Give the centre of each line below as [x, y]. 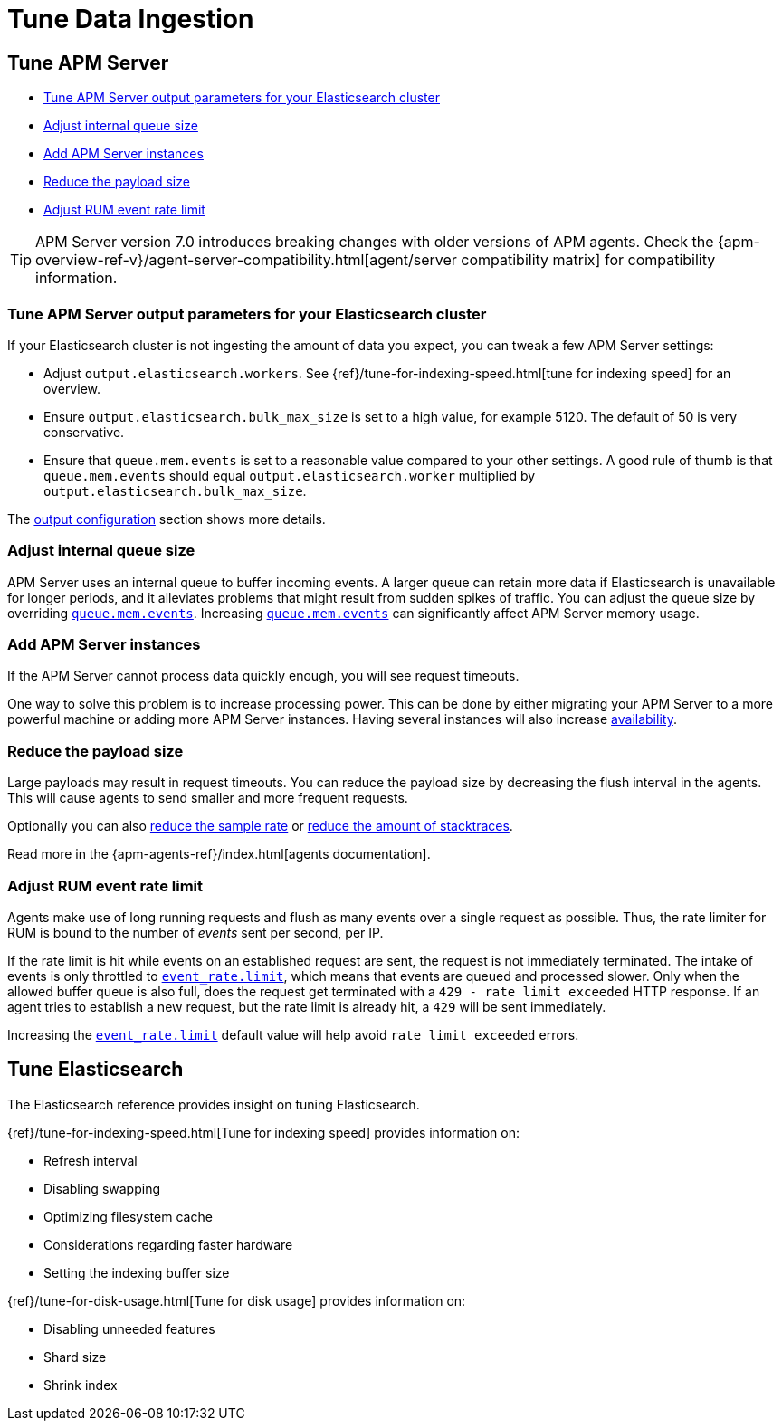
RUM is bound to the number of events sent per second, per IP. [195, 932]
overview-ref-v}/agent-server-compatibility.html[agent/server [246, 260]
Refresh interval [91, 1160]
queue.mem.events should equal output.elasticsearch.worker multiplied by [290, 475]
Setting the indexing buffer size [137, 1272]
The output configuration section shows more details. [167, 519]
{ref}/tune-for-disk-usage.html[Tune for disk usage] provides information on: [237, 1300]
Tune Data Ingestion [131, 19]
